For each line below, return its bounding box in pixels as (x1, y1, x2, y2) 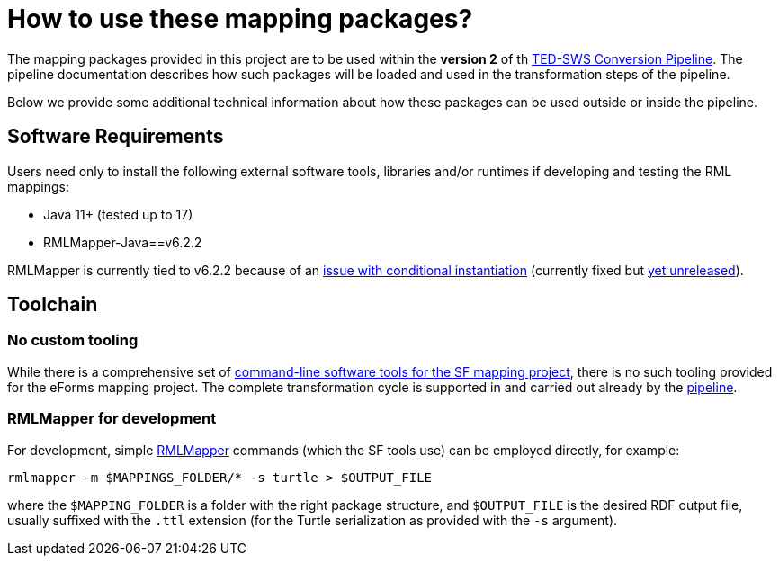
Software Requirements (7, 125, 224, 148)
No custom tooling (7, 331, 139, 350)
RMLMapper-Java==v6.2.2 (43, 234, 202, 250)
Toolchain (7, 293, 98, 317)
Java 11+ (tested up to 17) (43, 206, 193, 222)
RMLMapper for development (7, 409, 217, 428)
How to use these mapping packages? (7, 4, 473, 34)
